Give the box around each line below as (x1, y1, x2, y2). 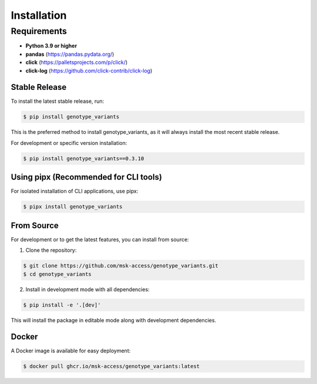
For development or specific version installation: (11, 139, 127, 146)
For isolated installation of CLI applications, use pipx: (11, 188, 139, 195)
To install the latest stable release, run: (11, 97, 104, 105)
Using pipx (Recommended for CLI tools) (11, 172, 163, 182)
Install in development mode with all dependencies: (25, 285, 150, 293)
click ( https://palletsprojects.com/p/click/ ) (25, 59, 128, 66)
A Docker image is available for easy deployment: (11, 347, 131, 355)
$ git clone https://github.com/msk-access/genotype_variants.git (23, 262, 218, 270)
